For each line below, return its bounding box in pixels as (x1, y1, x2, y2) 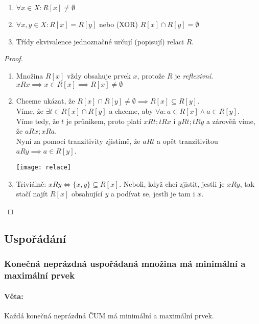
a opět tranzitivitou (157, 135, 218, 146)
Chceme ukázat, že (16, 95, 75, 106)
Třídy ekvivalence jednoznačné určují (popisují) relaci (16, 36, 184, 46)
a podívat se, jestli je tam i (110, 188, 195, 199)
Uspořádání (4, 230, 66, 246)
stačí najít (16, 188, 48, 199)
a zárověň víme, (206, 115, 255, 126)
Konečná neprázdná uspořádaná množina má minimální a (4, 257, 246, 270)
